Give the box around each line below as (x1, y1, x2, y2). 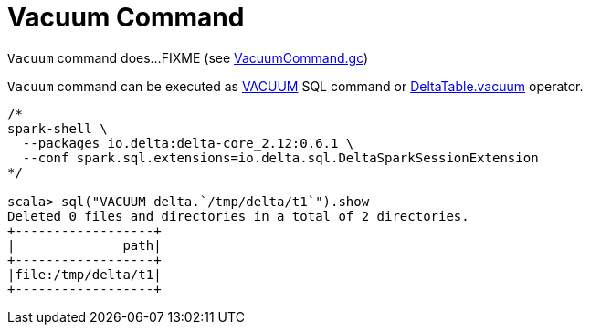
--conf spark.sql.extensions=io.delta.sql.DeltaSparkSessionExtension (22, 150, 539, 165)
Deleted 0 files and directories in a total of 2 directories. (7, 208, 469, 223)
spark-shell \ (7, 120, 108, 136)
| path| (7, 237, 162, 253)
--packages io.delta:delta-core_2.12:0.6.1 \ (22, 135, 354, 150)
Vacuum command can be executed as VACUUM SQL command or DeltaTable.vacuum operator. (7, 78, 584, 94)
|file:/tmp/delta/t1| (7, 266, 162, 282)
